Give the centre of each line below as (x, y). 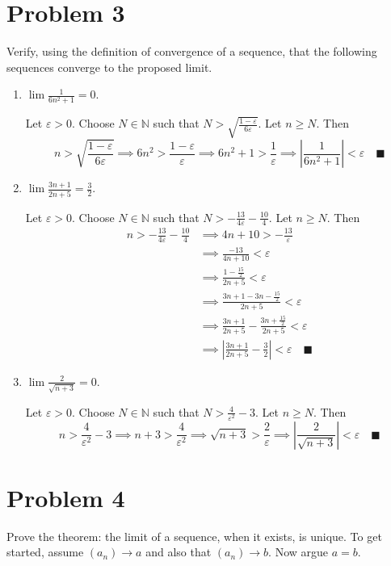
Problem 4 (66, 497)
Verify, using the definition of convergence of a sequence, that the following (192, 51)
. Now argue (299, 552)
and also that (179, 552)
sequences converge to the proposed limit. (109, 67)
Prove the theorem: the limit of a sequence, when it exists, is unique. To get (194, 536)
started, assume (45, 552)
